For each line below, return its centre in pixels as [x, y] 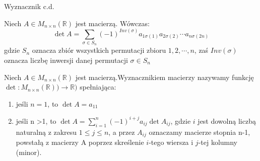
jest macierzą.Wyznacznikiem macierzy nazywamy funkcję [165, 77]
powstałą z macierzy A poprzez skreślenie [80, 142]
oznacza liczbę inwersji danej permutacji [66, 60]
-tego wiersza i [171, 142]
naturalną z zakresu [46, 132]
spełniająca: [98, 87]
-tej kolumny [218, 142]
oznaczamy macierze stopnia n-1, [200, 132]
